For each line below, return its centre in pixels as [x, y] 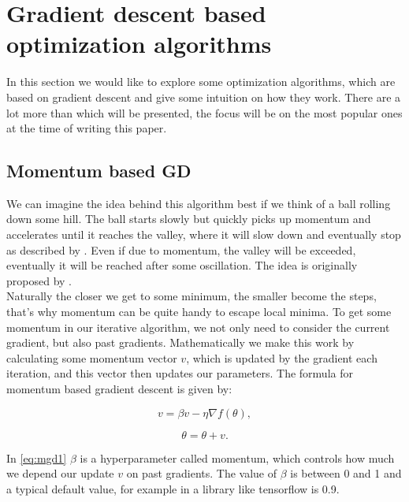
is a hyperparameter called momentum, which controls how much [237, 457]
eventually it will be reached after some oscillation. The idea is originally [182, 265]
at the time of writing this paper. [87, 128]
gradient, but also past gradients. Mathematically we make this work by [180, 342]
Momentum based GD [99, 171]
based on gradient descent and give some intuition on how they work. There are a [204, 97]
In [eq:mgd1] [37, 457]
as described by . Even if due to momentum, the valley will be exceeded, [181, 249]
